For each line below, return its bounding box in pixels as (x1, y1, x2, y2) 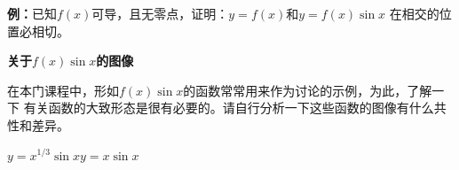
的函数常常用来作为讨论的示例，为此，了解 (183, 81, 432, 99)
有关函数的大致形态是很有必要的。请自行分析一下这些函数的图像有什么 (23, 98, 434, 117)
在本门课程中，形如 (7, 81, 119, 99)
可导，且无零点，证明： (91, 4, 229, 22)
